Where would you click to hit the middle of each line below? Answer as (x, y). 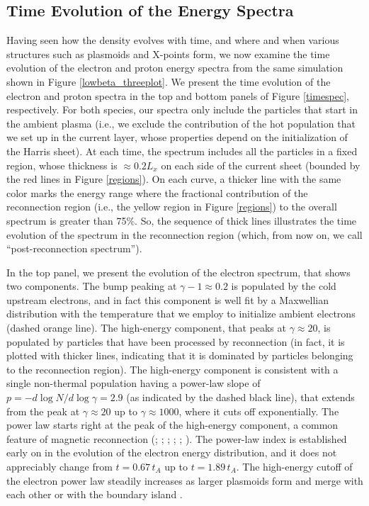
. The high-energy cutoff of (294, 467)
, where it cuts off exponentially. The (259, 411)
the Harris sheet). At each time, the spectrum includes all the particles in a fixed (182, 151)
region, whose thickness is (62, 165)
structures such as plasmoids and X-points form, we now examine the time (168, 54)
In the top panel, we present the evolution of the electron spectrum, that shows (178, 272)
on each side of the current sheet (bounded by (261, 165)
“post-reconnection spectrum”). (74, 248)
